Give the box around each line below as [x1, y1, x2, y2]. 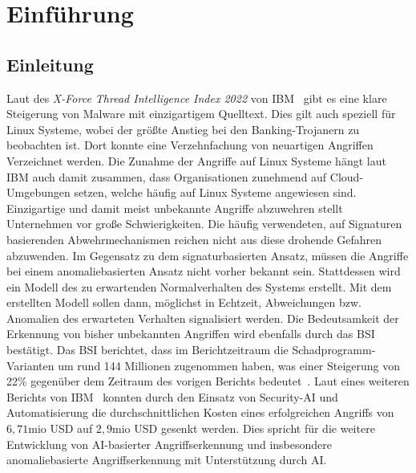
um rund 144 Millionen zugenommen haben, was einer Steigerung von [58, 357, 401, 373]
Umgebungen [6, 184, 71, 201]
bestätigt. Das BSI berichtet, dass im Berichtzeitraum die [6, 341, 289, 358]
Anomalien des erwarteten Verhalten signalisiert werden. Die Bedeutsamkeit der [6, 309, 399, 326]
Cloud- [329, 168, 364, 185]
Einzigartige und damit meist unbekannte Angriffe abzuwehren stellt [6, 199, 343, 216]
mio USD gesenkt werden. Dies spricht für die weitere [112, 420, 375, 437]
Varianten [6, 357, 55, 373]
